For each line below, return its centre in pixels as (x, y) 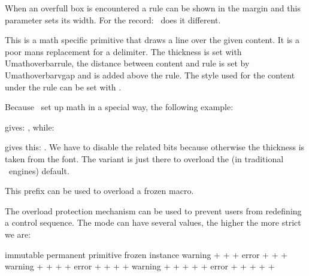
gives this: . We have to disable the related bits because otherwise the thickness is (155, 147)
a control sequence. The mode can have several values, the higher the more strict (153, 222)
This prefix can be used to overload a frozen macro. (99, 191)
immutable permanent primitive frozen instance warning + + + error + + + (146, 254)
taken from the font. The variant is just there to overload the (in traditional (144, 158)
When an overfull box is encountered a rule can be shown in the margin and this (153, 8)
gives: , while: (30, 127)
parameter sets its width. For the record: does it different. (113, 19)
